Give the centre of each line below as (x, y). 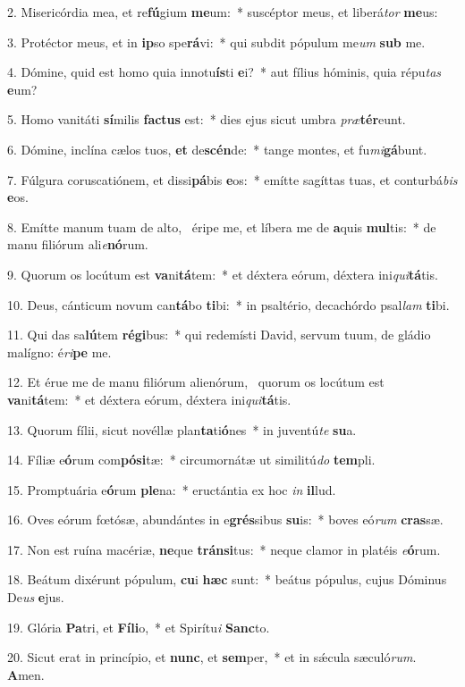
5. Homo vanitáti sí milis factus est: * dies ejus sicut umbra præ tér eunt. (207, 119)
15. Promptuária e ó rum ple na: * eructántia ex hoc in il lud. (172, 489)
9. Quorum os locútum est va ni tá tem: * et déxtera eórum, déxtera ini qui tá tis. (223, 274)
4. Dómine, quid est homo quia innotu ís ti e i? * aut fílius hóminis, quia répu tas (224, 72)
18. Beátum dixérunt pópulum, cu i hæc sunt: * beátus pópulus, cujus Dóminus (227, 579)
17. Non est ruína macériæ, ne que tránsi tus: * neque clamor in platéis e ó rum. (224, 549)
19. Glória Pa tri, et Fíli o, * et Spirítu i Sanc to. (139, 627)
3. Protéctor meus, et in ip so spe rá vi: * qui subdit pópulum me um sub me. (216, 42)
